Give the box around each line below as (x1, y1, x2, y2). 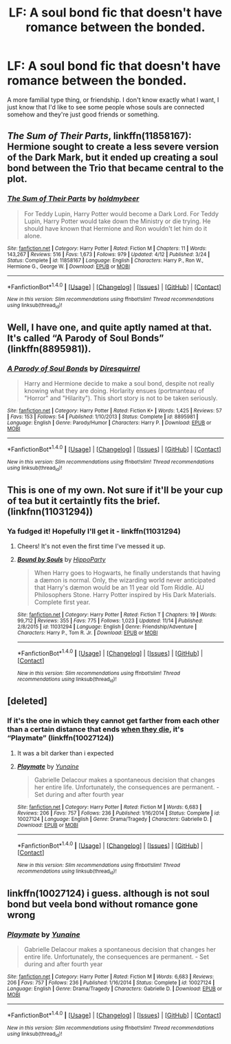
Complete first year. (34, 598, 91, 606)
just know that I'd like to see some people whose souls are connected (7, 103, 205, 111)
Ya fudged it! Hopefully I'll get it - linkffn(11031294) (7, 526, 181, 536)
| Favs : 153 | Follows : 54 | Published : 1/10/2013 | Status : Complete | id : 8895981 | (7, 413, 199, 421)
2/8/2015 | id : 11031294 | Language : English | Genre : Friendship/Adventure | (16, 623, 197, 630)
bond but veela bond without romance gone (7, 899, 198, 910)
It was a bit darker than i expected (16, 749, 114, 757)
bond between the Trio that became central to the (7, 163, 224, 174)
